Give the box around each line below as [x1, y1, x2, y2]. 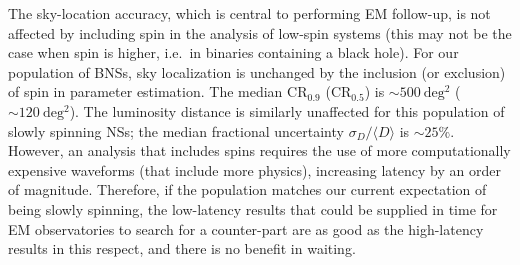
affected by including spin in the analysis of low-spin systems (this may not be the [8, 22, 512, 43]
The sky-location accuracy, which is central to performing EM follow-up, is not [8, 3, 491, 23]
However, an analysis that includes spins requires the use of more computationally [8, 140, 511, 161]
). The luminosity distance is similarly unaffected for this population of [69, 100, 505, 121]
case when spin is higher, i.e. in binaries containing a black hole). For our [8, 42, 459, 63]
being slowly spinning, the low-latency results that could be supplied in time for [8, 198, 498, 219]
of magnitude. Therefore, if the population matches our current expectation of [8, 179, 487, 200]
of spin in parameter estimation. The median [8, 81, 283, 102]
